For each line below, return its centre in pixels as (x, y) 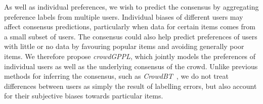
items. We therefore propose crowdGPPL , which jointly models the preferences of (130, 56)
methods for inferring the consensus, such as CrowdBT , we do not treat (116, 76)
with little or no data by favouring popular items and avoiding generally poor (124, 46)
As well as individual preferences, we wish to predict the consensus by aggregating (131, 7)
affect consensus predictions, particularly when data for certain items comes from (130, 27)
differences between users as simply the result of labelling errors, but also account (130, 86)
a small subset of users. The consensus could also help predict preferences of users (131, 36)
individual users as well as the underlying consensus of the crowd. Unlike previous (131, 66)
